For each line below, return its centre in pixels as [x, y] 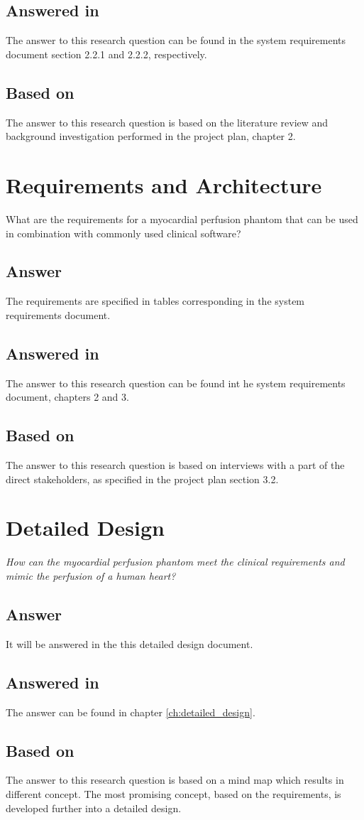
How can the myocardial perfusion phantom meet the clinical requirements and [175, 562]
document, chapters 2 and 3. [67, 397]
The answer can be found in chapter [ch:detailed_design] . [131, 712]
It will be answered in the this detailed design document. [129, 643]
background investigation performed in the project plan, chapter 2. [151, 136]
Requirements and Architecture [164, 184]
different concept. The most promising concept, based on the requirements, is [173, 793]
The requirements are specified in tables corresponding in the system [155, 301]
